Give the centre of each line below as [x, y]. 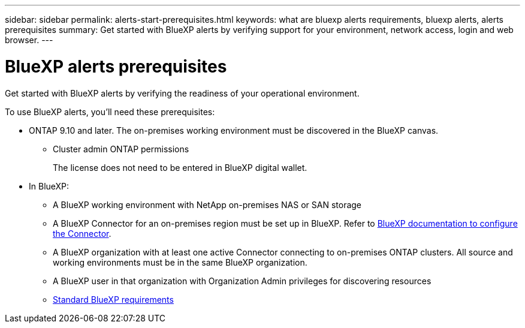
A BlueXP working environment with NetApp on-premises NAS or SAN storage [207, 204]
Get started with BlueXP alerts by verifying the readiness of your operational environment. [182, 93]
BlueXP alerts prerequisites [116, 66]
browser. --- [29, 40]
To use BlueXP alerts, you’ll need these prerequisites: [110, 112]
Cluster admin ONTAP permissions [121, 149]
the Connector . [82, 233]
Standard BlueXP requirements [113, 299]
